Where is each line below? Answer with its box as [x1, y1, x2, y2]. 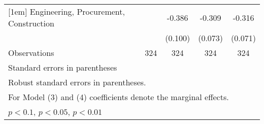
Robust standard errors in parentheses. [8, 76, 146, 88]
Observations [8, 47, 54, 58]
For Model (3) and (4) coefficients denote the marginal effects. [8, 91, 229, 103]
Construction [8, 17, 54, 29]
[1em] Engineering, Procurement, [8, 6, 125, 17]
